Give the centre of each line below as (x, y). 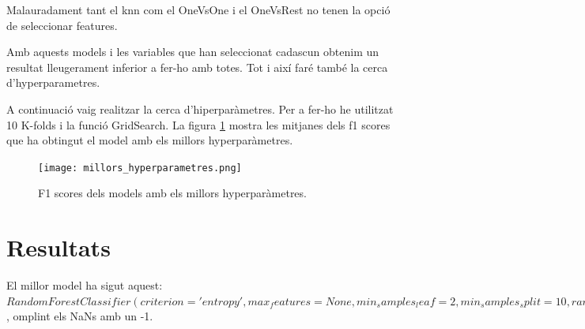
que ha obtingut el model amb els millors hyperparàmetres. (150, 140)
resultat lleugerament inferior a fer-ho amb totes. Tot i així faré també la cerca (197, 67)
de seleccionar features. (62, 25)
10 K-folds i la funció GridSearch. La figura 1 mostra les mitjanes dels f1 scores (198, 124)
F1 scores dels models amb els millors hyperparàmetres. (172, 193)
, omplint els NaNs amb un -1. (80, 316)
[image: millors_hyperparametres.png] (140, 168)
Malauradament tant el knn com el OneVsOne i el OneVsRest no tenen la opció (198, 9)
